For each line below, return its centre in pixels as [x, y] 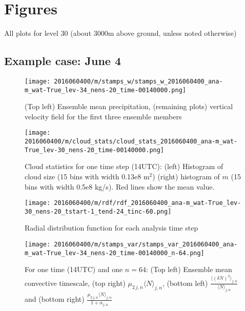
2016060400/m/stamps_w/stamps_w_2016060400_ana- [138, 81]
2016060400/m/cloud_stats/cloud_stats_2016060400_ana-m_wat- [131, 142]
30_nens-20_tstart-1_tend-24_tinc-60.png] [98, 211]
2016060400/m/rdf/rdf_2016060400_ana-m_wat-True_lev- [148, 203]
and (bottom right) [55, 299]
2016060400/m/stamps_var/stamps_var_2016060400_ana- [146, 245]
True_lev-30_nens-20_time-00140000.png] [95, 150]
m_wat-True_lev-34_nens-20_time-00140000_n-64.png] [115, 253]
